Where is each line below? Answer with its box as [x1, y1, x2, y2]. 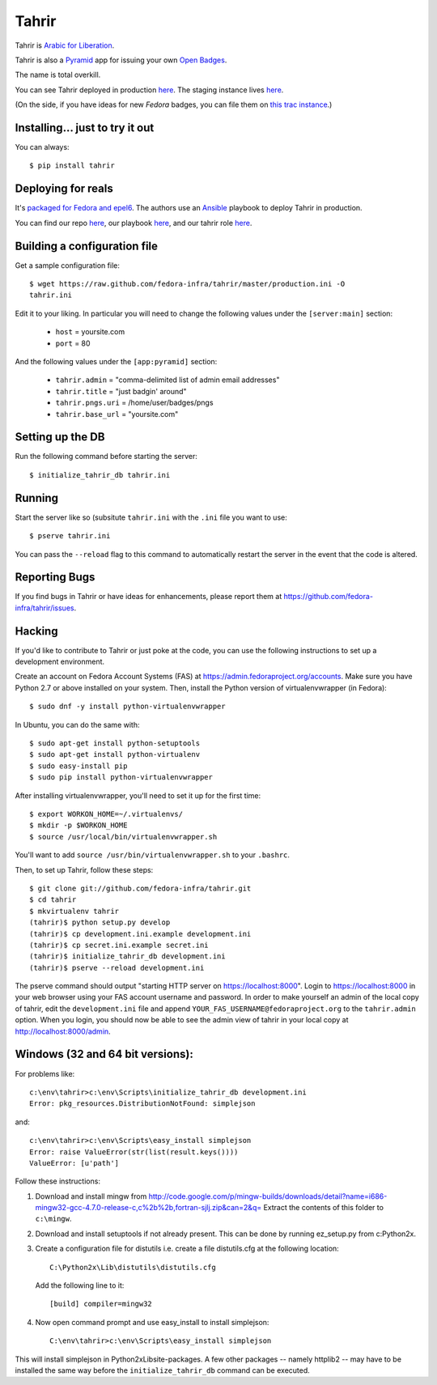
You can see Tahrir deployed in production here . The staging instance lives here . [15, 85, 284, 95]
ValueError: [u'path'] [29, 1158, 120, 1167]
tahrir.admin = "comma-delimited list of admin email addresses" [55, 375, 280, 384]
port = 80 [55, 338, 91, 348]
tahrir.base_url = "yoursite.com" [55, 409, 179, 418]
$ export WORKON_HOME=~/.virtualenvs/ [29, 809, 184, 818]
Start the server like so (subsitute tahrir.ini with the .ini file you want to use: [15, 512, 287, 522]
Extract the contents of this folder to [263, 1203, 384, 1213]
